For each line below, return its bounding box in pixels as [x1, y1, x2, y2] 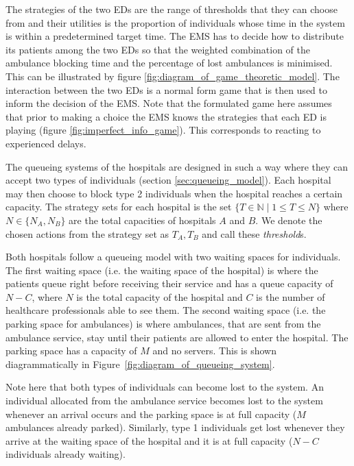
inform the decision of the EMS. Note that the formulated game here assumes [5, 96, 332, 110]
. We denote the [255, 212, 322, 227]
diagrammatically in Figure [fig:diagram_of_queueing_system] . [5, 356, 275, 371]
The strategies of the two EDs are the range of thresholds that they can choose [5, 2, 338, 16]
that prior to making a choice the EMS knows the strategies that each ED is [5, 109, 327, 123]
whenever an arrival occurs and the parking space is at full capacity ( [5, 406, 297, 421]
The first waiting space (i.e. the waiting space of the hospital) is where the [5, 262, 318, 277]
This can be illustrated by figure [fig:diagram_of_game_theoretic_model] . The [5, 69, 340, 83]
